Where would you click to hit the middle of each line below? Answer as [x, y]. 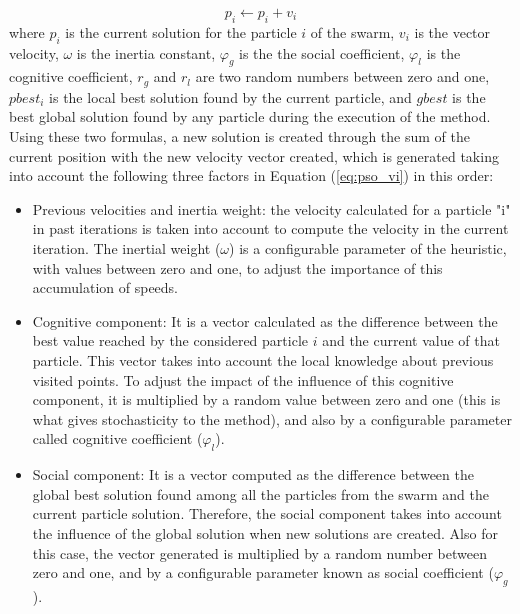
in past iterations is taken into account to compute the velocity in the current [270, 228]
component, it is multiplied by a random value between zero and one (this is [266, 399]
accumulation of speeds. [105, 287]
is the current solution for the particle [181, 31]
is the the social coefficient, [322, 52]
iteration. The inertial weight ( [126, 248]
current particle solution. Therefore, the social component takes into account [267, 513]
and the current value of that [411, 340]
